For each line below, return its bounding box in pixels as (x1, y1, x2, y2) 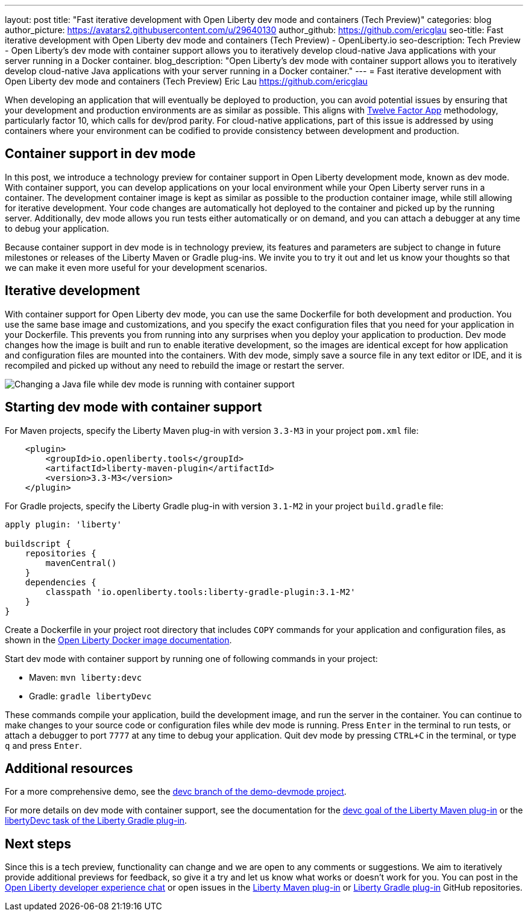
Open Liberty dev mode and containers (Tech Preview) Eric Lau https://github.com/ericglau (5, 76, 368, 86)
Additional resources (5, 760, 133, 776)
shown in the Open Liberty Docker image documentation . (5, 634, 232, 645)
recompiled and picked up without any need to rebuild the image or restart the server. (5, 360, 345, 371)
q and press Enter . (5, 740, 82, 751)
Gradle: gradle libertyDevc (29, 690, 152, 701)
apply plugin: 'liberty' (5, 519, 122, 529)
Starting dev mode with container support (5, 399, 262, 415)
